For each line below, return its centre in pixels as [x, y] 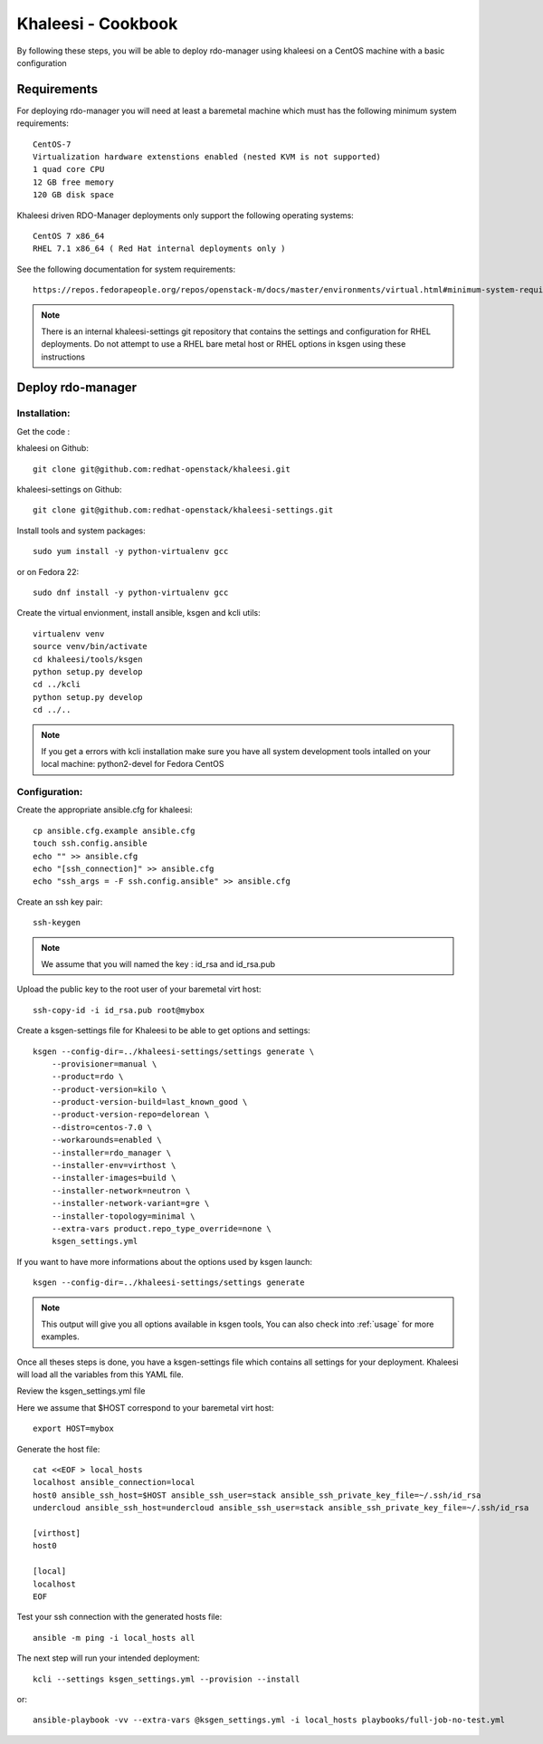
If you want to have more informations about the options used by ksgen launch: [164, 1261]
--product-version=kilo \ [109, 1089]
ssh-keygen [57, 923]
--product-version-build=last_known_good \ [149, 1102]
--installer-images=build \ [114, 1178]
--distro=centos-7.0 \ [102, 1127]
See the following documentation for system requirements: [126, 269]
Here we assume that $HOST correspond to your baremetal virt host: [145, 1407]
